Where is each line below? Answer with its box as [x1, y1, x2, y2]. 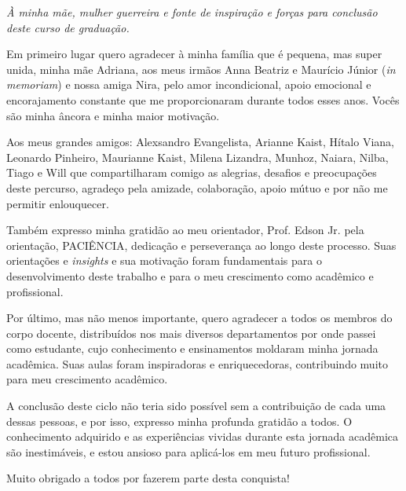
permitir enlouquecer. [6, 195, 109, 211]
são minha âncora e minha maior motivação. [6, 107, 220, 123]
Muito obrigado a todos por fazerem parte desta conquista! [6, 470, 290, 486]
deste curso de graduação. [6, 19, 130, 35]
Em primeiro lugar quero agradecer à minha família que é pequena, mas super [6, 46, 382, 62]
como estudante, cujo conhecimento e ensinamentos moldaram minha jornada [6, 340, 379, 357]
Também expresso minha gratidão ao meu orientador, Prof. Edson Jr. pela [6, 222, 364, 238]
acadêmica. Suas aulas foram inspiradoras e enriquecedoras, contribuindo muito [6, 355, 388, 372]
